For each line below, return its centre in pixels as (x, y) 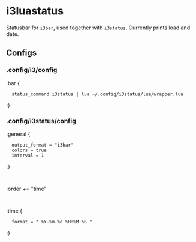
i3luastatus (35, 11)
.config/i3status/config (41, 121)
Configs (22, 53)
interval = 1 (28, 155)
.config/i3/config (32, 70)
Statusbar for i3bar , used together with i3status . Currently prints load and (98, 28)
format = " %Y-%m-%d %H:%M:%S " (52, 222)
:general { (18, 134)
